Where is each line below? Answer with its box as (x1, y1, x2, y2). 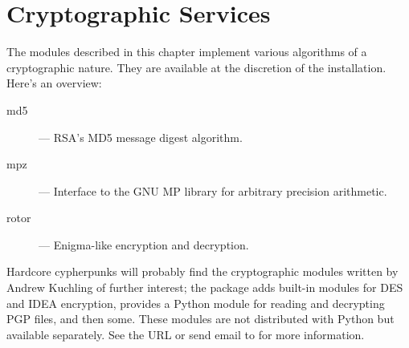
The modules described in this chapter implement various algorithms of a (6, 43, 367, 60)
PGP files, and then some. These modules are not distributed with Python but (6, 310, 395, 327)
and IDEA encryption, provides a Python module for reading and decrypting (6, 294, 385, 311)
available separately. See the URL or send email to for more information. (6, 326, 365, 342)
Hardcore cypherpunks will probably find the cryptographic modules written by (6, 263, 399, 280)
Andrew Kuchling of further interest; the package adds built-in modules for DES (6, 279, 403, 296)
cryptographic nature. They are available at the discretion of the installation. (6, 59, 387, 75)
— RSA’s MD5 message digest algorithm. (39, 128, 243, 145)
